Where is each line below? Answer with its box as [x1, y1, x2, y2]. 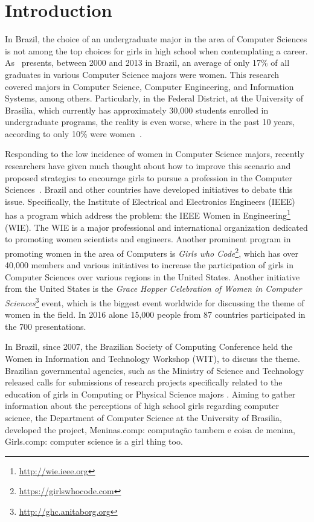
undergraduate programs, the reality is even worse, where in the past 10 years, [5, 115, 295, 128]
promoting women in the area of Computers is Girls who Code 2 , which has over [5, 245, 299, 259]
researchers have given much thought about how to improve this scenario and [5, 159, 291, 172]
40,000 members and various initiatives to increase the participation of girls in [5, 259, 294, 271]
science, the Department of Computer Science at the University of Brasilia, [5, 411, 282, 424]
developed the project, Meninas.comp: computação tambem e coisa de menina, [5, 423, 295, 436]
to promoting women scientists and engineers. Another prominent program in [5, 233, 291, 245]
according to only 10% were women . [5, 127, 142, 140]
